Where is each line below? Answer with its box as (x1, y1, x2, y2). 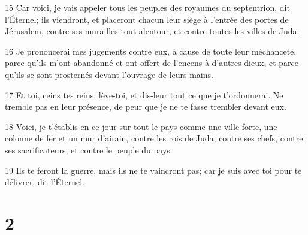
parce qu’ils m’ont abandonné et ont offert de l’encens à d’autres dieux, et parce (5, 56, 298, 69)
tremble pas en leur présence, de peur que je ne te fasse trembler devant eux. (5, 100, 286, 113)
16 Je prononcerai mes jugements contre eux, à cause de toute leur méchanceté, (5, 44, 297, 57)
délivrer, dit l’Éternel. (5, 176, 84, 188)
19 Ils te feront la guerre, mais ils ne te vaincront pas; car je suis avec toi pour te (5, 164, 302, 176)
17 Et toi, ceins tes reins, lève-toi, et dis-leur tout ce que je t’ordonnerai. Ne (5, 88, 283, 101)
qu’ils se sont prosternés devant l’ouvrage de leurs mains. (5, 68, 213, 80)
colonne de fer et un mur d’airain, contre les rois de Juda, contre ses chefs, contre (5, 132, 303, 144)
